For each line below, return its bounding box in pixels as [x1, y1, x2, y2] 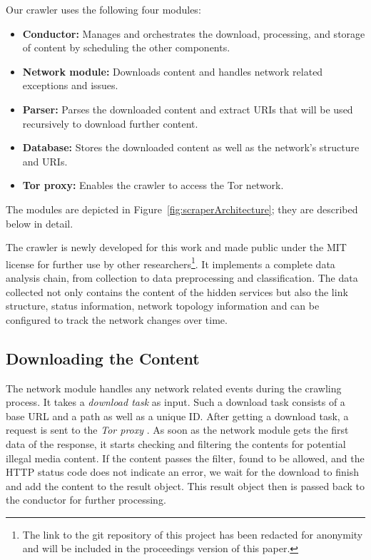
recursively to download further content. [22, 116, 198, 131]
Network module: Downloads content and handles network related [22, 63, 323, 78]
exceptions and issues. [22, 78, 118, 93]
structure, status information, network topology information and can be [6, 298, 320, 313]
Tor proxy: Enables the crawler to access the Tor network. [22, 178, 284, 193]
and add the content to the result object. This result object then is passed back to [6, 478, 365, 493]
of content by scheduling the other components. [22, 40, 230, 55]
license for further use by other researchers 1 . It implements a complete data [6, 254, 335, 271]
